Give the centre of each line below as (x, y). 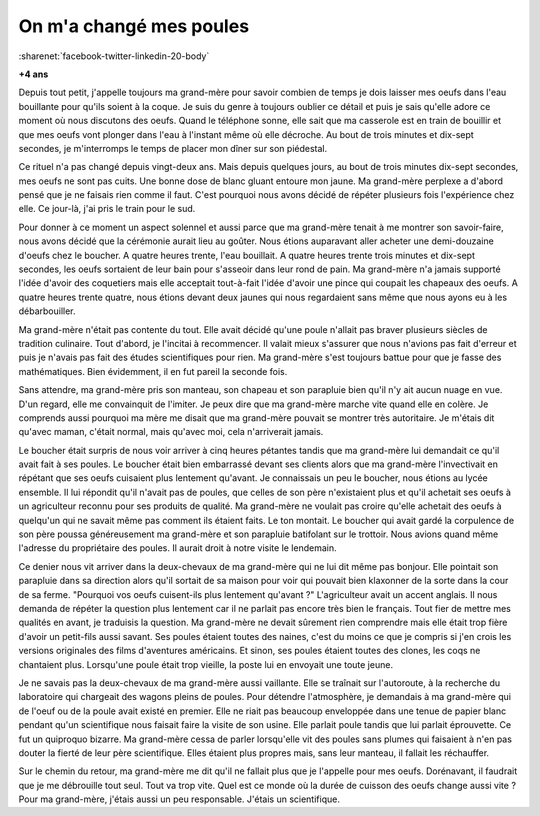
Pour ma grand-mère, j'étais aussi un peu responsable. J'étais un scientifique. (179, 799)
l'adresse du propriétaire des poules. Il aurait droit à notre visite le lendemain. (177, 548)
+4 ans (33, 74)
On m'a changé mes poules (134, 26)
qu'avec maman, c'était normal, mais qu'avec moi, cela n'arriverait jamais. (171, 432)
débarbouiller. (47, 311)
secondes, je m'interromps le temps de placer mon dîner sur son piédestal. (173, 148)
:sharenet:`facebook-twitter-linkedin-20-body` (114, 56)
